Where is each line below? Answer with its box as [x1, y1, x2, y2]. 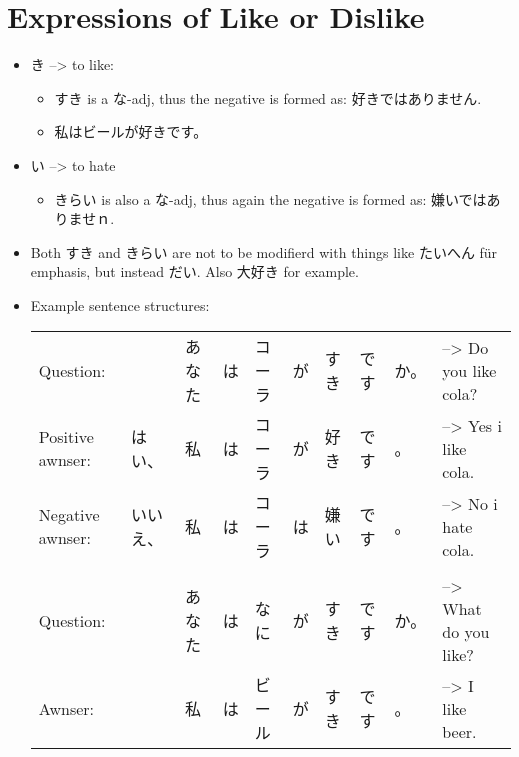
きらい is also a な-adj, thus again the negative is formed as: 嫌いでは [54, 188, 487, 209]
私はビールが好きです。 [54, 121, 208, 142]
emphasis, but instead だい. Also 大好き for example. [30, 261, 359, 282]
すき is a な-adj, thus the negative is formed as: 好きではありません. [54, 87, 482, 108]
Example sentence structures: [30, 294, 210, 315]
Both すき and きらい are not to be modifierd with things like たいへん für [30, 241, 498, 262]
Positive [38, 425, 94, 449]
